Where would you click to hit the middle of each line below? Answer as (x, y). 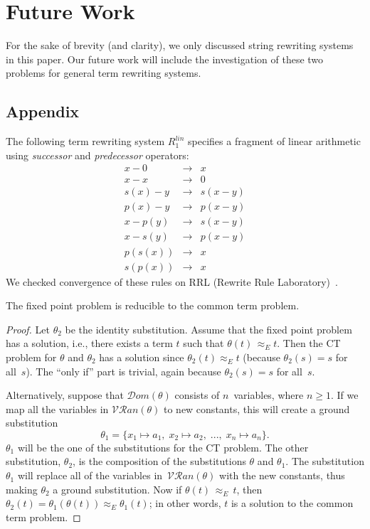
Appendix (43, 111)
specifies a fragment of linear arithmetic (274, 141)
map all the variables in (57, 408)
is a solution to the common (292, 503)
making (22, 489)
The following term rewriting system (85, 141)
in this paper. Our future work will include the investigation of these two (165, 59)
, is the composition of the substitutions (159, 461)
